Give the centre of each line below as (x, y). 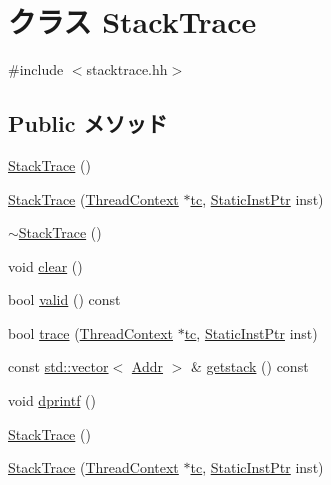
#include (36, 69)
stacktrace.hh (127, 69)
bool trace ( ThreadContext (90, 332)
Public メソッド (88, 123)
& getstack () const (250, 366)
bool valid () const (64, 299)
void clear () (45, 265)
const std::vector (58, 366)
